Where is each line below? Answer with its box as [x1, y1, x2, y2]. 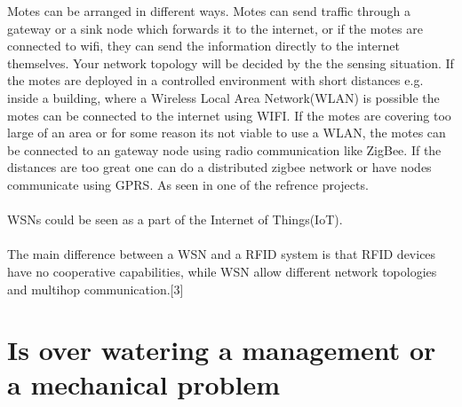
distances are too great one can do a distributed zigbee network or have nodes [7, 158, 432, 176]
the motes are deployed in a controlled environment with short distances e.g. [7, 71, 424, 90]
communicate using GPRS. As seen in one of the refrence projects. [7, 175, 369, 193]
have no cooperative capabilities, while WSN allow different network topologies [7, 262, 437, 280]
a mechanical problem [7, 366, 281, 403]
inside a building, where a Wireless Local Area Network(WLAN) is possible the [7, 88, 440, 106]
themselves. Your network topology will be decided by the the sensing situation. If [7, 53, 454, 72]
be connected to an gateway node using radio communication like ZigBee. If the [7, 140, 442, 159]
